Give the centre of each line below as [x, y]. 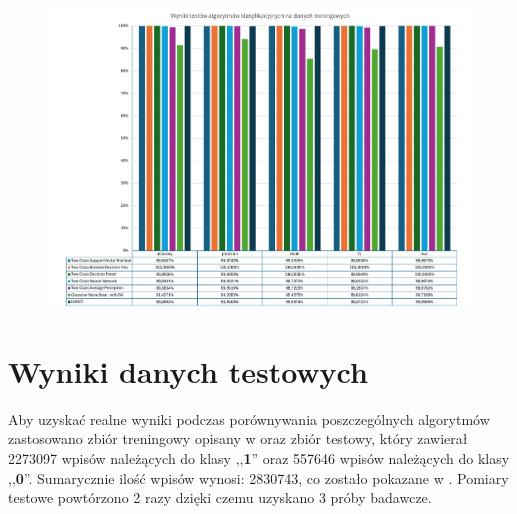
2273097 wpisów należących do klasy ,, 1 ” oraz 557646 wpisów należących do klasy [259, 457]
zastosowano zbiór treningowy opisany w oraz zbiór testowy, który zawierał [238, 438]
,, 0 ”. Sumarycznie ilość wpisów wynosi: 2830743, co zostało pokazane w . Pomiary [258, 477]
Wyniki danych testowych [188, 370]
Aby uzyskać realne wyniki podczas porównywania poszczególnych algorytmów [249, 418]
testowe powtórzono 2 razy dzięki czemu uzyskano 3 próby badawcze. [220, 497]
